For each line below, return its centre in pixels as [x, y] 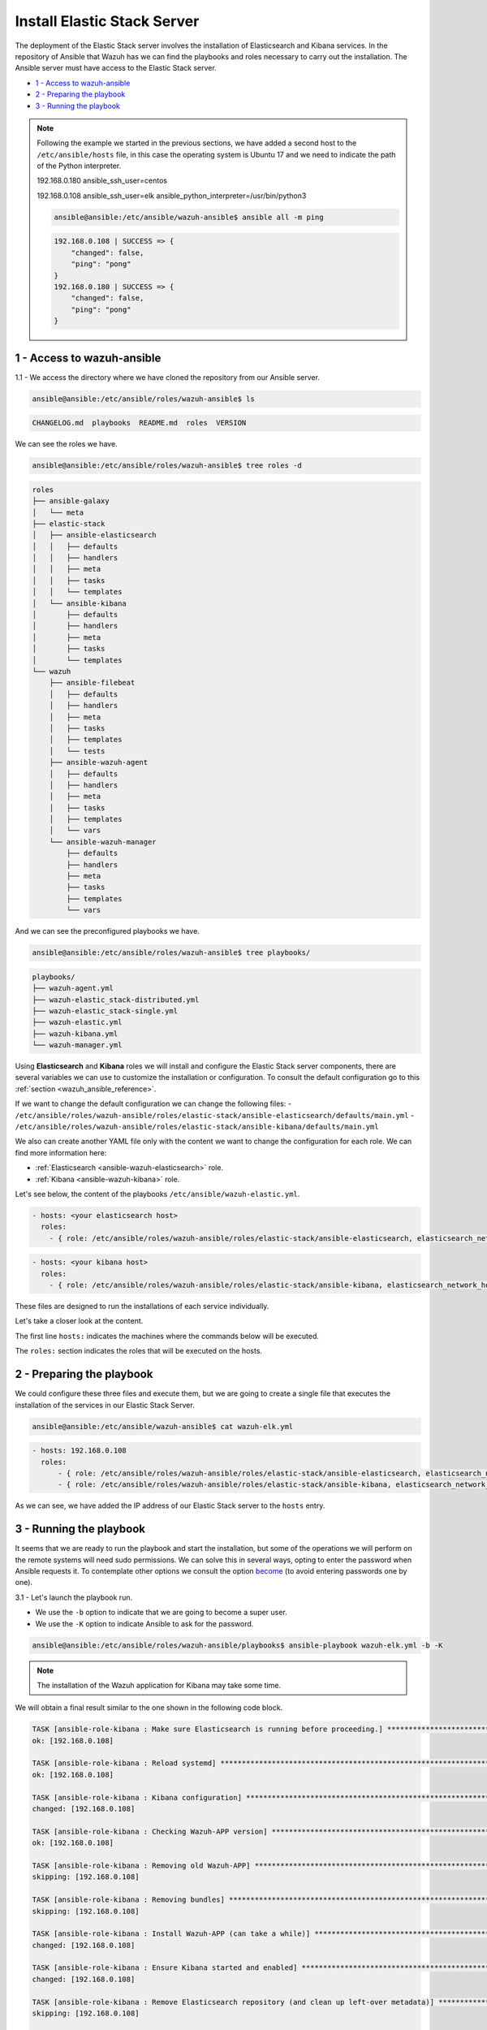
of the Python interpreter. [79, 166]
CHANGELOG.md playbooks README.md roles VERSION [139, 423]
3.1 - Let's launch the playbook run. [74, 1597]
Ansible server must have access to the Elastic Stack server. [116, 68]
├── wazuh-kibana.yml [75, 1034]
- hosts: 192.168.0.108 [80, 1451]
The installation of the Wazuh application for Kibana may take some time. [159, 1685]
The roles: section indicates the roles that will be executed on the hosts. [139, 1351]
